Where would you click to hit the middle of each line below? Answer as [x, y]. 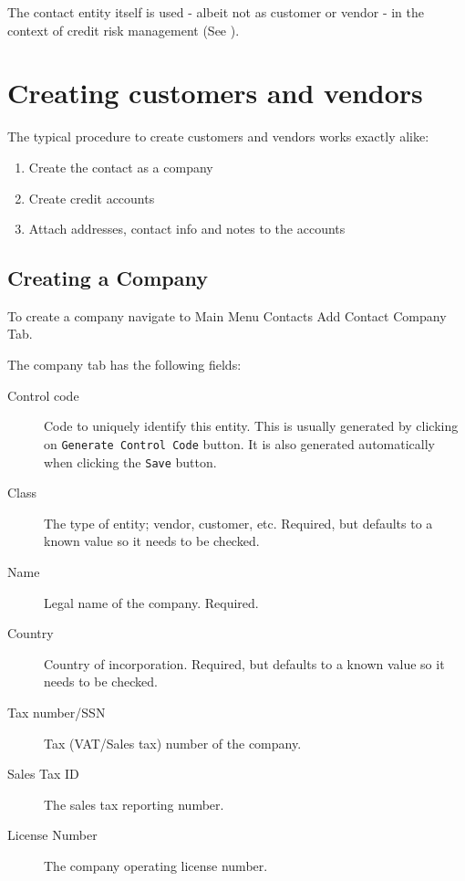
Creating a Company [108, 278]
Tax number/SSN [57, 712]
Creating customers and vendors [215, 93]
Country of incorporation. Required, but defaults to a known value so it [244, 663]
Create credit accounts [92, 198]
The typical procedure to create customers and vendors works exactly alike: [218, 136]
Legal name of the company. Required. [151, 602]
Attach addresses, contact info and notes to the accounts [187, 229]
